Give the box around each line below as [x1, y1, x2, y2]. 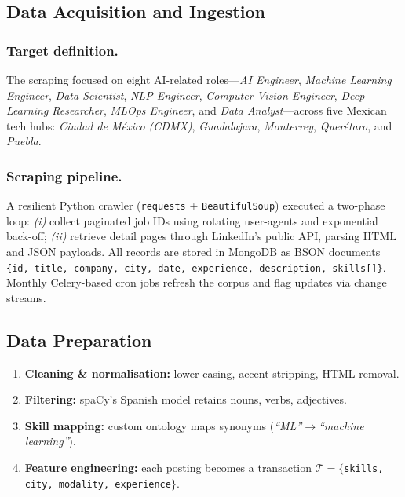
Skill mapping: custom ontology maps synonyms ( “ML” [24, 417, 302, 433]
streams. [6, 289, 46, 305]
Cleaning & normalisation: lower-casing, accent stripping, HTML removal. [24, 364, 400, 381]
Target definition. [6, 40, 119, 60]
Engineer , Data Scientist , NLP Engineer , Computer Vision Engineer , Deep [6, 86, 365, 103]
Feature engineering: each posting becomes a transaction [24, 459, 312, 476]
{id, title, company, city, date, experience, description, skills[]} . [6, 258, 386, 275]
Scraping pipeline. [6, 166, 122, 185]
